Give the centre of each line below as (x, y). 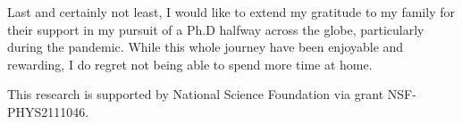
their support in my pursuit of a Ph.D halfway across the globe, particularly (216, 29)
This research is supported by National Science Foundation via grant (196, 94)
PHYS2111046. (48, 111)
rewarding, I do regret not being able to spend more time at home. (190, 64)
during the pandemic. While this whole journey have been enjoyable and (206, 47)
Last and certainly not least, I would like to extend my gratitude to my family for (231, 12)
